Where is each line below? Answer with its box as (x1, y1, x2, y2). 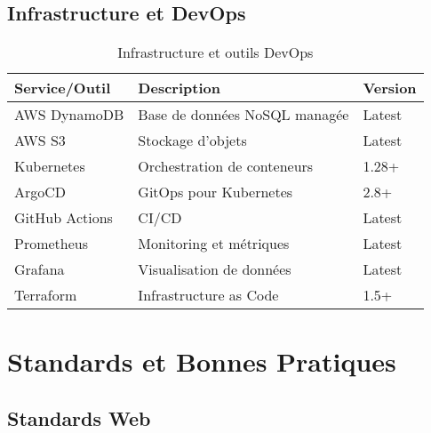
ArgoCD (14, 181, 67, 203)
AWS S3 (14, 130, 66, 151)
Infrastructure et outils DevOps (117, 42, 314, 63)
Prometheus (14, 233, 89, 254)
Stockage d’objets (138, 130, 247, 151)
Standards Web (7, 404, 151, 431)
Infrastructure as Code (138, 285, 279, 306)
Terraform (14, 285, 77, 306)
